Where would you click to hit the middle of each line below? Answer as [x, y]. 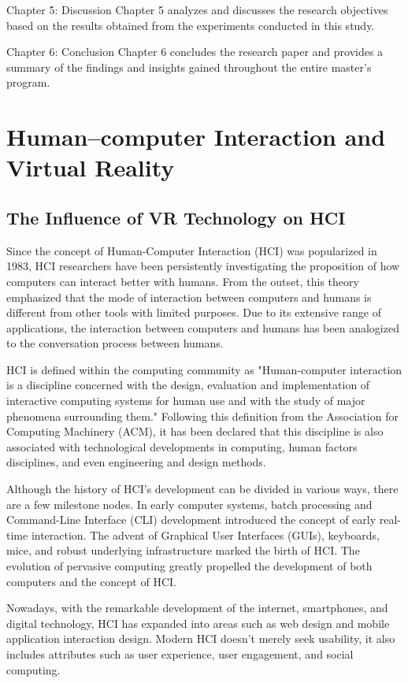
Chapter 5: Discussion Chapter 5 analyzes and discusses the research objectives [197, 9]
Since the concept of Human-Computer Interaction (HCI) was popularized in [192, 250]
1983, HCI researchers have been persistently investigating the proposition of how [203, 266]
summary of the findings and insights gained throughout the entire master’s [189, 67]
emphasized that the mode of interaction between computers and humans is [189, 297]
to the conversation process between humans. [115, 343]
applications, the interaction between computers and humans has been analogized [203, 327]
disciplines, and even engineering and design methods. [136, 462]
